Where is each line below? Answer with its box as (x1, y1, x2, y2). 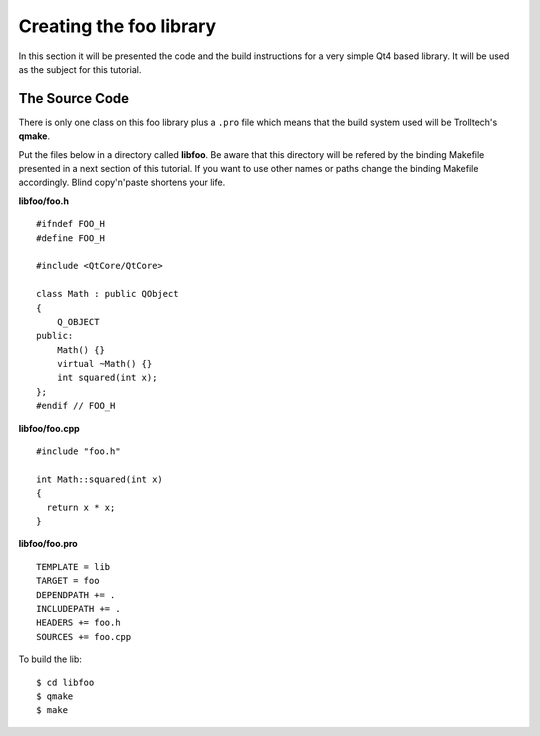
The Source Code (18, 90, 130, 107)
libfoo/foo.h (18, 195, 70, 207)
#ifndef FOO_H (36, 218, 105, 230)
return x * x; (46, 501, 116, 513)
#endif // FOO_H (36, 400, 116, 412)
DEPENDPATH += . (36, 589, 116, 600)
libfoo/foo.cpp (18, 422, 80, 434)
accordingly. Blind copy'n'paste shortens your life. (18, 176, 226, 189)
